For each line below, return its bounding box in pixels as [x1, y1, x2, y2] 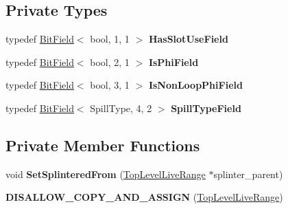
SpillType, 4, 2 [90, 100, 152, 115]
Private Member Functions [5, 134, 200, 155]
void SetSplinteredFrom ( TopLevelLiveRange [5, 166, 206, 181]
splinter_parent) [213, 166, 283, 181]
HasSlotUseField [148, 32, 228, 46]
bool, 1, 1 [90, 32, 130, 46]
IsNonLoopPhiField [148, 78, 243, 92]
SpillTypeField [171, 100, 241, 115]
